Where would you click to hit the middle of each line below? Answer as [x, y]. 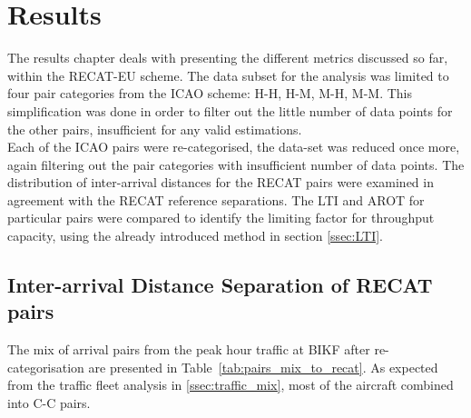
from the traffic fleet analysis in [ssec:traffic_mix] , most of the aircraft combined [231, 385]
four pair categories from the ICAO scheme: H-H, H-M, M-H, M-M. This [210, 93]
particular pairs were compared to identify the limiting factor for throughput [221, 218]
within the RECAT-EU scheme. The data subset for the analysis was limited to [228, 75]
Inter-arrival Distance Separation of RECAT [220, 285]
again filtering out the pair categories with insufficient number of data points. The [236, 164]
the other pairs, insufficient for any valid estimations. [155, 129]
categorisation [46, 367]
